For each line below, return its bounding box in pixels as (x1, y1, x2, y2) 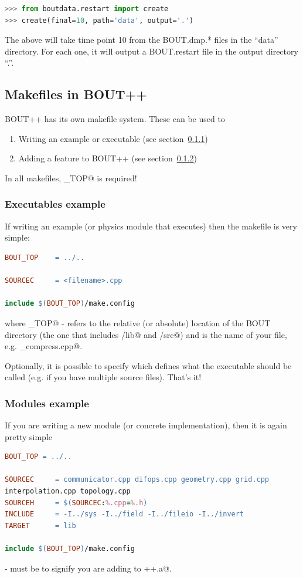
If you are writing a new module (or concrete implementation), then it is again (5, 419, 287, 431)
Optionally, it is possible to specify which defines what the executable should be (5, 359, 292, 371)
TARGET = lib (5, 521, 76, 530)
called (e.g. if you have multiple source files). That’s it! (5, 371, 202, 383)
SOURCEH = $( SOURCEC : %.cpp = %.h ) (5, 498, 148, 507)
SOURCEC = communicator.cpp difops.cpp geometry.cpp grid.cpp (5, 475, 270, 484)
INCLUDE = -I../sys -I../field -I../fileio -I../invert (5, 510, 244, 519)
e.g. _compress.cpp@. (5, 340, 83, 352)
